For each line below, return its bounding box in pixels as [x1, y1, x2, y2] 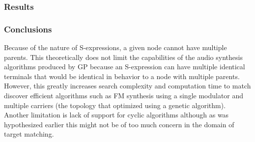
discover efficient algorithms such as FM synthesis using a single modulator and [4, 90, 244, 101]
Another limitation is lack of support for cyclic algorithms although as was [4, 110, 229, 120]
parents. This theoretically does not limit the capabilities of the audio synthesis [4, 52, 243, 62]
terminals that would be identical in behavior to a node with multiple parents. [4, 71, 240, 81]
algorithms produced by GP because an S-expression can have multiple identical [4, 61, 245, 72]
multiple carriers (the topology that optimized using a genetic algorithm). [4, 100, 226, 110]
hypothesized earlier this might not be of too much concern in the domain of [4, 119, 234, 129]
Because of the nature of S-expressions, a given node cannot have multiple [4, 42, 227, 53]
